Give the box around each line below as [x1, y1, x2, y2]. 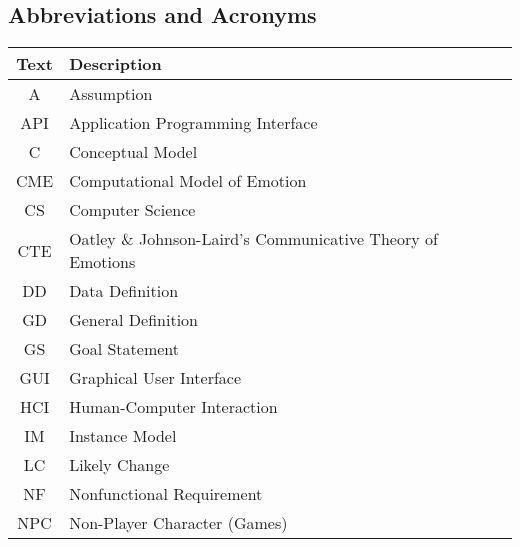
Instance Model [69, 424, 177, 448]
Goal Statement [69, 337, 180, 361]
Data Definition [69, 279, 179, 303]
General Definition [69, 308, 198, 332]
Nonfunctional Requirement [69, 482, 263, 506]
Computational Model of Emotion [69, 169, 307, 193]
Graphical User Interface [69, 366, 242, 390]
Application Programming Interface [69, 111, 318, 135]
